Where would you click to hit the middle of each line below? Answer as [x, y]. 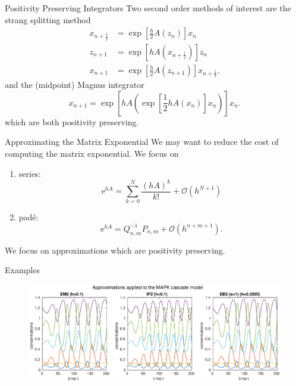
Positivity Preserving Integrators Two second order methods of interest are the [148, 8]
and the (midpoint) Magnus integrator [75, 85]
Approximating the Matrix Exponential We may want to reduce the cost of [142, 142]
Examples [22, 270]
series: [30, 173]
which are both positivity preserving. [72, 121]
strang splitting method [48, 19]
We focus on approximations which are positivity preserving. [115, 250]
